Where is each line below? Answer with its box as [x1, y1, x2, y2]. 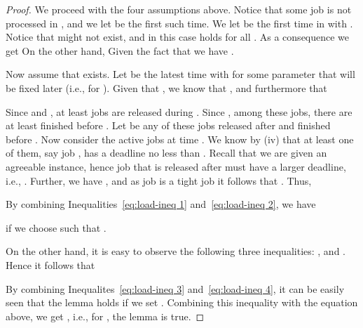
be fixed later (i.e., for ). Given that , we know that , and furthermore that [6, 80, 327, 95]
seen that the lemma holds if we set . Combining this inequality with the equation [6, 295, 358, 310]
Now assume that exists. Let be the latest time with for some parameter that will [6, 67, 355, 81]
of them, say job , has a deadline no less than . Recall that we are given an [6, 145, 327, 160]
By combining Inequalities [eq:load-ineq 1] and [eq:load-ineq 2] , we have [6, 197, 316, 211]
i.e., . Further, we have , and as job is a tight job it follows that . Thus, [6, 173, 312, 188]
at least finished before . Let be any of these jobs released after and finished [6, 118, 331, 133]
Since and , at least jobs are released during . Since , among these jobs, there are [6, 104, 352, 119]
